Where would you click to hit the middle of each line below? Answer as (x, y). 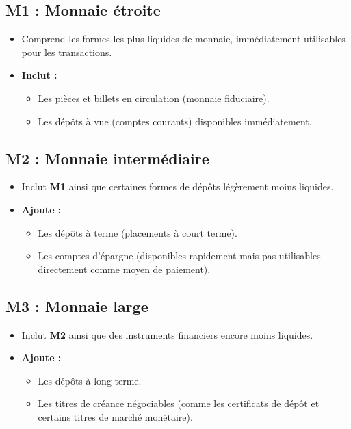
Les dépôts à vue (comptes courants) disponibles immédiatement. (175, 121)
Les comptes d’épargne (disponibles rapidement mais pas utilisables (179, 256)
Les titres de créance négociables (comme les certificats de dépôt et (179, 403)
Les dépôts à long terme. (90, 380)
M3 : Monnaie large (77, 305)
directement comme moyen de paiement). (124, 269)
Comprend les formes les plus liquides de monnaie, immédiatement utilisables (183, 39)
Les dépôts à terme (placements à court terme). (138, 232)
